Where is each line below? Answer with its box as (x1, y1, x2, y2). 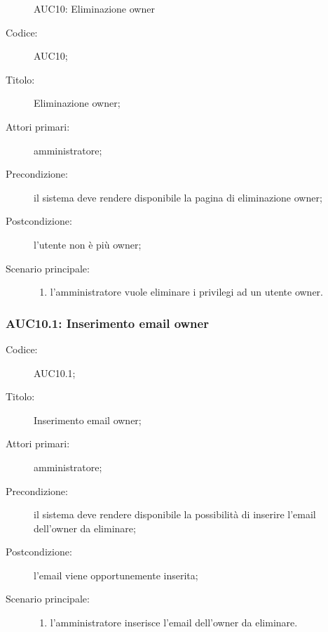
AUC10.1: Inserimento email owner (6, 314, 209, 331)
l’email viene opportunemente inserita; (34, 567, 198, 582)
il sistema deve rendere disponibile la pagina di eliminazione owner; (34, 190, 322, 204)
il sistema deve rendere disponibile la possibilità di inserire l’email (34, 507, 316, 522)
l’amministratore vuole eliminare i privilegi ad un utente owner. (50, 284, 323, 299)
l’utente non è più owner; (34, 237, 142, 251)
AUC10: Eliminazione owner (34, 1, 155, 15)
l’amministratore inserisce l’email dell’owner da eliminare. (50, 615, 298, 630)
